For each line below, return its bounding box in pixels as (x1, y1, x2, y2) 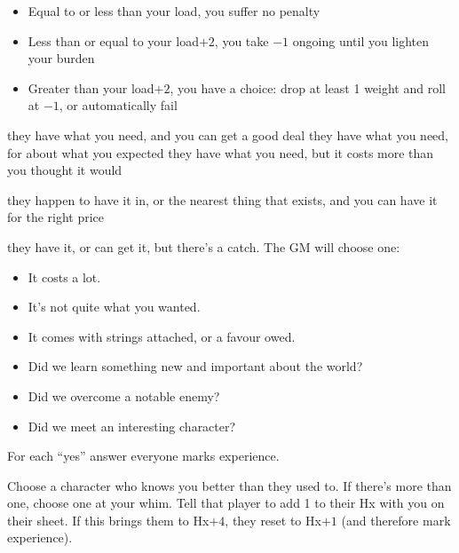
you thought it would (7, 161, 123, 179)
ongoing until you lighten (292, 31, 430, 50)
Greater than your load (28, 78, 154, 97)
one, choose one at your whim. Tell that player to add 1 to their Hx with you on (7, 494, 445, 512)
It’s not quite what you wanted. (28, 297, 201, 316)
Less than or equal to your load (28, 31, 199, 50)
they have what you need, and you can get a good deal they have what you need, (7, 125, 448, 144)
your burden (28, 49, 95, 67)
